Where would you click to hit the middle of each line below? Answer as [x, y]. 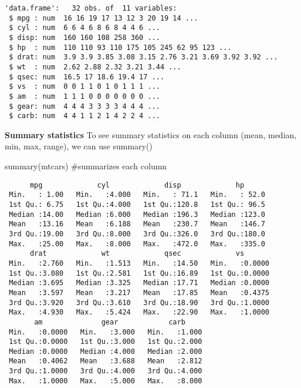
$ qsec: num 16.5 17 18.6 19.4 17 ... [87, 77]
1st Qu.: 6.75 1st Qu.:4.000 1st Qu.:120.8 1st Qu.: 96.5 [137, 204]
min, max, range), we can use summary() [79, 146]
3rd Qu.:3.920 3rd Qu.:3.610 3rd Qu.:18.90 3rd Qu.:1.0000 [139, 302]
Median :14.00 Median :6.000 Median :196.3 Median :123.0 [137, 214]
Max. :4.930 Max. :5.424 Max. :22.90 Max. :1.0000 [139, 312]
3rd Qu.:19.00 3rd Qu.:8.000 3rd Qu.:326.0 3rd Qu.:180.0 [137, 234]
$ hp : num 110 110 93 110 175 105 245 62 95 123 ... [120, 47]
